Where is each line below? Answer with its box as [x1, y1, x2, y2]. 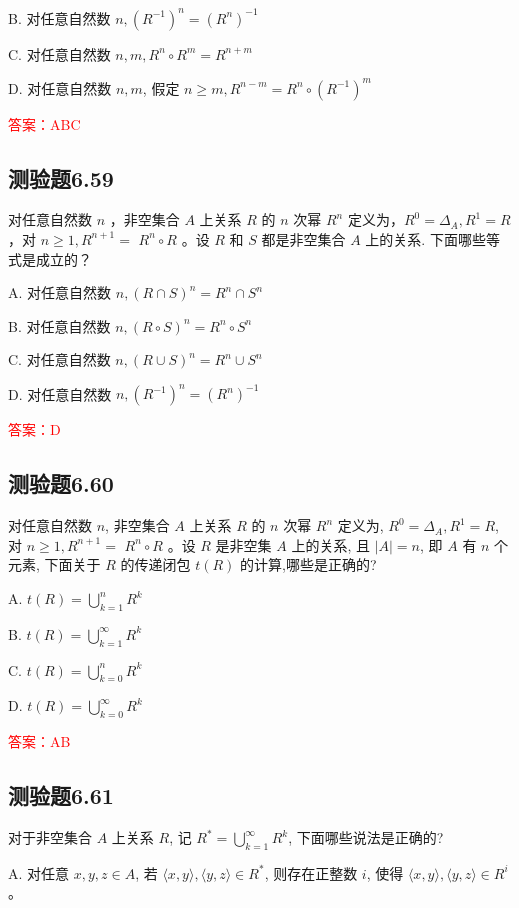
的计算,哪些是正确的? [240, 554, 377, 575]
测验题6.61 [8, 780, 114, 811]
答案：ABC [8, 113, 81, 134]
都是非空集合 [261, 228, 346, 249]
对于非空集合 [8, 827, 92, 848]
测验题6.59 [8, 162, 114, 193]
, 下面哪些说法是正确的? [288, 827, 444, 848]
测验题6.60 [8, 468, 114, 499]
